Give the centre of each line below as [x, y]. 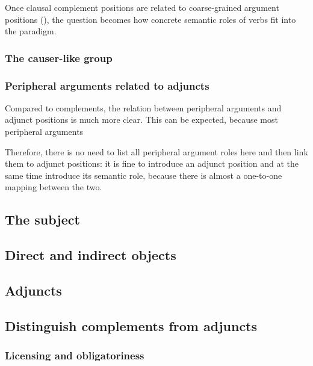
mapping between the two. [54, 187]
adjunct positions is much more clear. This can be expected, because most [141, 119]
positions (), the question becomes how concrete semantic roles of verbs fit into [150, 19]
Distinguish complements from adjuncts [131, 325]
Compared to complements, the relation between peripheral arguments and [143, 107]
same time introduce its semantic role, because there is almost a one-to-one [144, 175]
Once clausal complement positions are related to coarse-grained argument [142, 7]
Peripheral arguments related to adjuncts [107, 85]
